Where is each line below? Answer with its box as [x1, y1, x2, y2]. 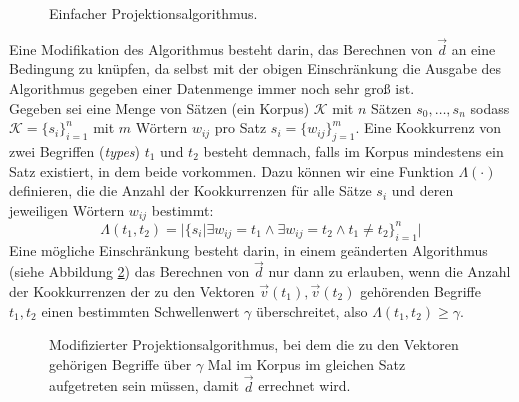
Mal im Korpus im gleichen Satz [207, 353, 406, 374]
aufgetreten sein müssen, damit [49, 375, 240, 396]
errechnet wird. [258, 375, 351, 396]
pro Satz [214, 117, 267, 138]
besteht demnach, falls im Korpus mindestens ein [203, 140, 504, 161]
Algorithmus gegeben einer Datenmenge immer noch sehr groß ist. [9, 78, 415, 98]
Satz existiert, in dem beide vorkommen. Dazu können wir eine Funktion [9, 160, 454, 181]
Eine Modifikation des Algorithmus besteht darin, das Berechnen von [9, 38, 433, 59]
